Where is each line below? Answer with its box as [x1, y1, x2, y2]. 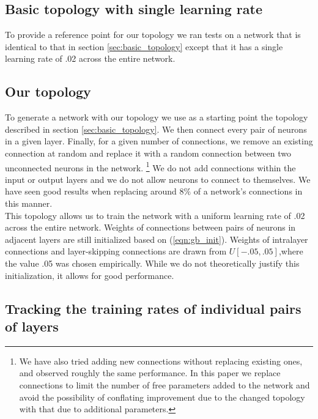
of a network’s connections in [193, 185, 303, 198]
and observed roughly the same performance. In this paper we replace [19, 366, 281, 379]
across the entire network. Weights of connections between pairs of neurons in [5, 221, 296, 234]
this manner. [5, 197, 53, 209]
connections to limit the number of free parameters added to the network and [19, 378, 310, 391]
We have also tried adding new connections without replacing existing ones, [19, 354, 303, 367]
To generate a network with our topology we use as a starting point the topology [5, 111, 308, 124]
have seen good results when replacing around [5, 185, 177, 198]
